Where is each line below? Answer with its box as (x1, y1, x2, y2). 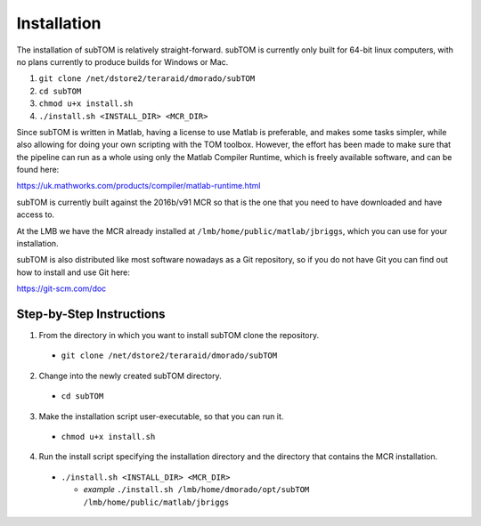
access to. (16, 209, 55, 220)
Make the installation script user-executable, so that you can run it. (38, 410, 284, 422)
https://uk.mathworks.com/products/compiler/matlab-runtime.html (16, 181, 261, 191)
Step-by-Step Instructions (16, 307, 166, 321)
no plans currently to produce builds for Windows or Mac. (16, 56, 229, 67)
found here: (16, 165, 60, 175)
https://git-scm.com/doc (16, 283, 107, 294)
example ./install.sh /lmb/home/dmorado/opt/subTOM (83, 484, 310, 495)
